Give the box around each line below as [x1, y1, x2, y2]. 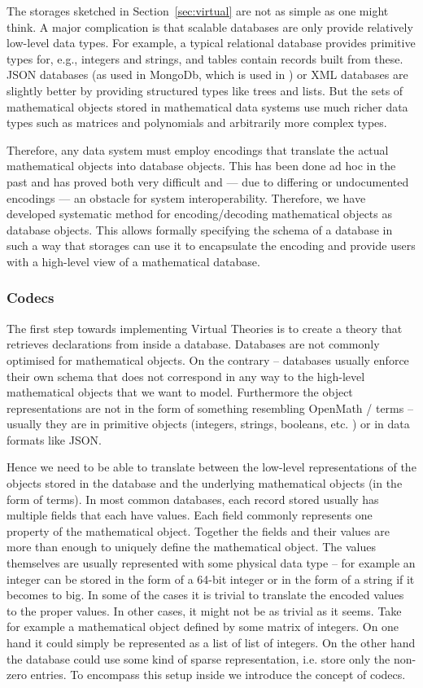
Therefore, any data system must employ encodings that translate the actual [7, 141, 389, 158]
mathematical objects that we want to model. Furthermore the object [7, 383, 353, 401]
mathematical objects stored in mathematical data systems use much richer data [7, 98, 408, 115]
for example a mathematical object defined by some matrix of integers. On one [7, 618, 399, 635]
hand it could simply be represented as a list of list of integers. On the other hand [7, 634, 416, 651]
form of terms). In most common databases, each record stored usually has [7, 490, 379, 507]
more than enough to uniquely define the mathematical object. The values [7, 538, 376, 555]
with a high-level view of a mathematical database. [7, 252, 260, 270]
